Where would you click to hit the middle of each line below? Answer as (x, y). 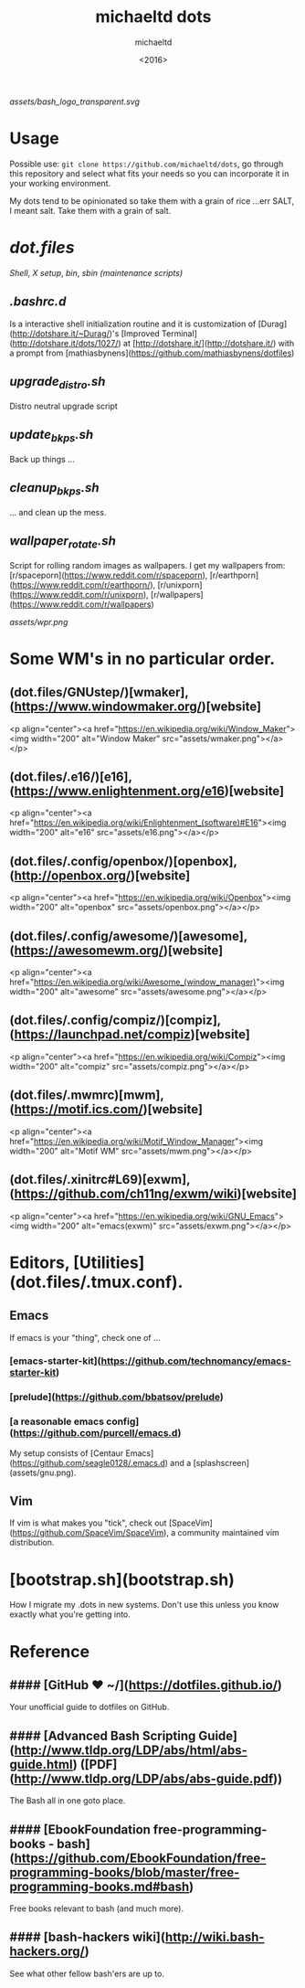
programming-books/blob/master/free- (125, 1872)
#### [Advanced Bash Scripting (103, 1735)
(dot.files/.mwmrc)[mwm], (87, 1095)
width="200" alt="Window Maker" (95, 739)
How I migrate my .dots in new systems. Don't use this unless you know (144, 1605)
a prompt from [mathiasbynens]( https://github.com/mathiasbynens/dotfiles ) (152, 353)
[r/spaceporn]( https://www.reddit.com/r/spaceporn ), (109, 575)
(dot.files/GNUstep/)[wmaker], (99, 692)
